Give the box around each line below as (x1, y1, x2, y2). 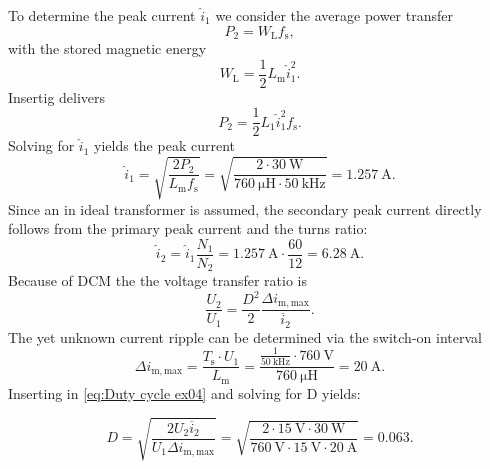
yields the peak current (94, 135, 235, 156)
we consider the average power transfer (215, 5, 453, 25)
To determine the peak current (8, 5, 196, 25)
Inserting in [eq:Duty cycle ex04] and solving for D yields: (8, 382, 361, 403)
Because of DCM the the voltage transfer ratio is (8, 270, 307, 291)
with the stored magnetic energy (8, 38, 207, 59)
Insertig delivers (8, 86, 106, 107)
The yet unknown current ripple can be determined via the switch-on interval (8, 326, 482, 347)
